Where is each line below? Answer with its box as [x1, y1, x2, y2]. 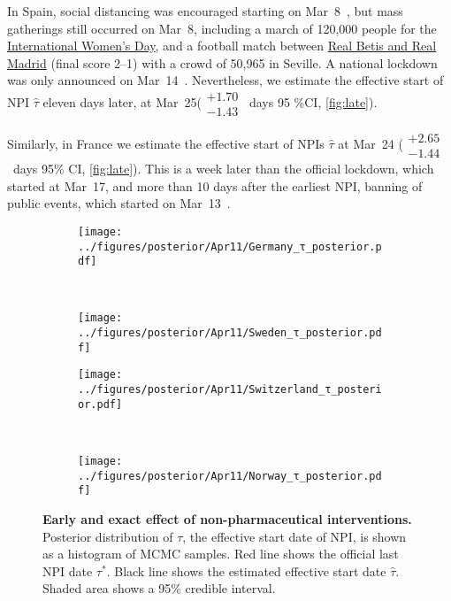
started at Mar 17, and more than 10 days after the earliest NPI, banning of [7, 176, 423, 195]
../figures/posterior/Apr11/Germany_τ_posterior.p [78, 240, 382, 253]
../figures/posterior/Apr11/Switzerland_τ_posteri [78, 383, 382, 397]
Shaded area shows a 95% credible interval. [42, 579, 276, 597]
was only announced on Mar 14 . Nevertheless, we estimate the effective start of [7, 71, 444, 89]
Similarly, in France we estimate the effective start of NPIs [7, 135, 325, 153]
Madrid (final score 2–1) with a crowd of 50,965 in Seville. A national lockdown [7, 53, 438, 72]
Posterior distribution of [42, 527, 173, 545]
